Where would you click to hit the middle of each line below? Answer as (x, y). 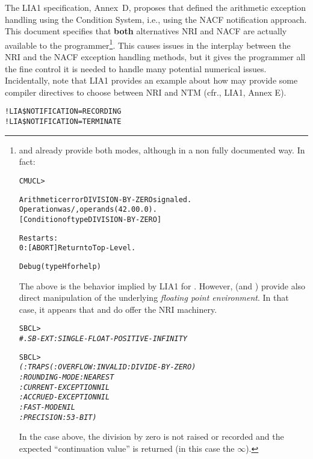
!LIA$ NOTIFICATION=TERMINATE (63, 122)
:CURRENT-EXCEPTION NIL (64, 387)
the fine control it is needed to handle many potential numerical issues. (136, 68)
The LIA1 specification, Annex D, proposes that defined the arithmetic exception (156, 7)
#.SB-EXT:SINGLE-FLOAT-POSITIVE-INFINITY (103, 338)
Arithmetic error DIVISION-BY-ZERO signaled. (105, 199)
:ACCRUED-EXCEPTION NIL (64, 397)
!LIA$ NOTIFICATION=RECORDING (63, 112)
